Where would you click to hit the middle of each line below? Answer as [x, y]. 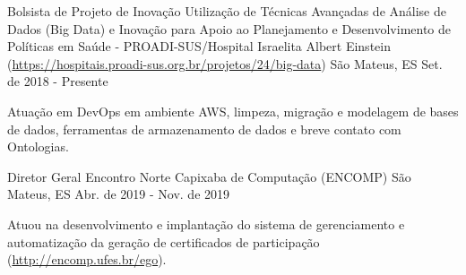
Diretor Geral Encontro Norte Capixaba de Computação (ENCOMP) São [209, 176]
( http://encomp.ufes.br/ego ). [87, 259]
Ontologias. [38, 146]
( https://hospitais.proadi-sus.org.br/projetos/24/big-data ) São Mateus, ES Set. [225, 63]
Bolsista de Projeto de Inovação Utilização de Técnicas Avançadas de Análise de [227, 11]
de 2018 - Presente [58, 81]
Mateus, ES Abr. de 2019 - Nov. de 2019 [119, 194]
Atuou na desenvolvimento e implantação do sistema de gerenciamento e [206, 223]
